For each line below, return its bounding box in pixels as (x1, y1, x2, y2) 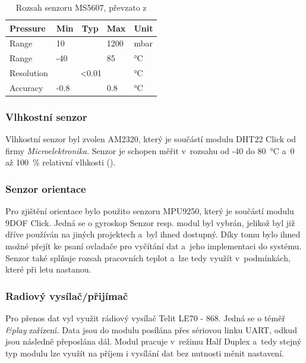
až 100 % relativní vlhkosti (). (5, 156, 116, 168)
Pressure (10, 21, 46, 34)
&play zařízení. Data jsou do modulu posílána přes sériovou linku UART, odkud (5, 323, 297, 336)
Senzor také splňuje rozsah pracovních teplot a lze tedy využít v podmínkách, (5, 251, 291, 264)
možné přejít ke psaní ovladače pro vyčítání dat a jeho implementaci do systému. (5, 240, 302, 252)
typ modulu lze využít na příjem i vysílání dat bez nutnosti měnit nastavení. (5, 346, 284, 359)
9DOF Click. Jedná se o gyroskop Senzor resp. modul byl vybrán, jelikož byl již (5, 216, 295, 229)
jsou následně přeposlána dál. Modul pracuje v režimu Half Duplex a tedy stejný (5, 335, 302, 348)
